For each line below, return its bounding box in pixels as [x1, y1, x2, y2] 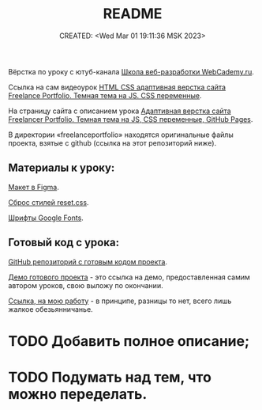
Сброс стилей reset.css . [8, 197, 89, 207]
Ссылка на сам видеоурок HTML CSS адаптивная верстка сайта [8, 82, 226, 92]
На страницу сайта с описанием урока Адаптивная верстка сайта [8, 106, 231, 116]
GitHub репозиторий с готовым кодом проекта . [8, 256, 168, 266]
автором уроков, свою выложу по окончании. [8, 280, 163, 290]
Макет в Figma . [8, 182, 59, 192]
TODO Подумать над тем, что [8, 368, 211, 386]
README [103, 5, 163, 23]
